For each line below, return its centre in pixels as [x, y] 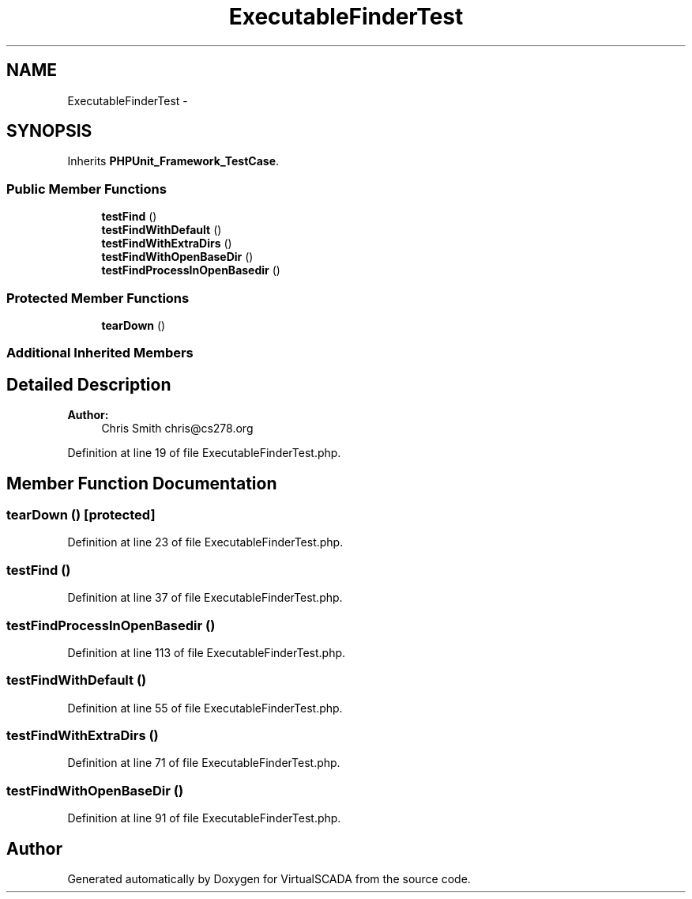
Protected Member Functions [98, 298]
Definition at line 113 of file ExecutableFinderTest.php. [207, 652]
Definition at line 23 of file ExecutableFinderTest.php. [205, 542]
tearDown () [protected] [81, 515]
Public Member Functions [86, 189]
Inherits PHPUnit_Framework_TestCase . [173, 161]
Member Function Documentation [142, 483]
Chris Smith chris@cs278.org [177, 429]
